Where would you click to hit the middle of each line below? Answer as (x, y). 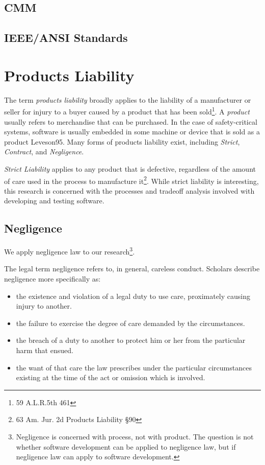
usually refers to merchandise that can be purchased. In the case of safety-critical (131, 121)
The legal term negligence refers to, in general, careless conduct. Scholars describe (132, 269)
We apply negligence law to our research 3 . (70, 251)
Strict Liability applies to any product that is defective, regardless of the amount (130, 168)
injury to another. (44, 306)
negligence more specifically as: (52, 278)
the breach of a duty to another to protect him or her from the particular (131, 340)
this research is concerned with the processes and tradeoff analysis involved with (129, 190)
